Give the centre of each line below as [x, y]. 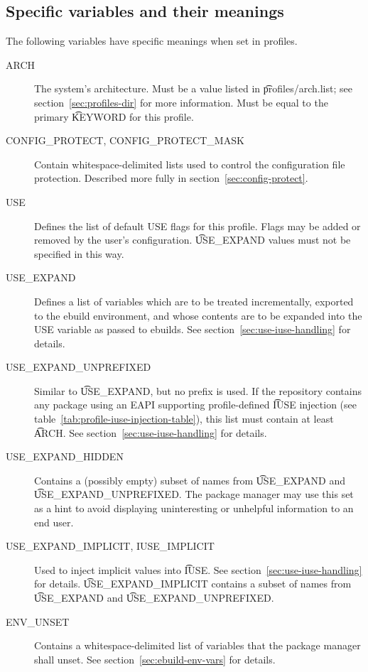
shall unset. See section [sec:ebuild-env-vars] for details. [155, 659]
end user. [54, 522]
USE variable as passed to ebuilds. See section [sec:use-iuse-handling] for [193, 329]
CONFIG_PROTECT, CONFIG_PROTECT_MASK [125, 140]
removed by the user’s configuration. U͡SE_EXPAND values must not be [193, 240]
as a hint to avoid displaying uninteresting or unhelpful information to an [194, 508]
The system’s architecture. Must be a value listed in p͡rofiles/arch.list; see [193, 88]
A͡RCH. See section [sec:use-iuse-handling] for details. [151, 432]
